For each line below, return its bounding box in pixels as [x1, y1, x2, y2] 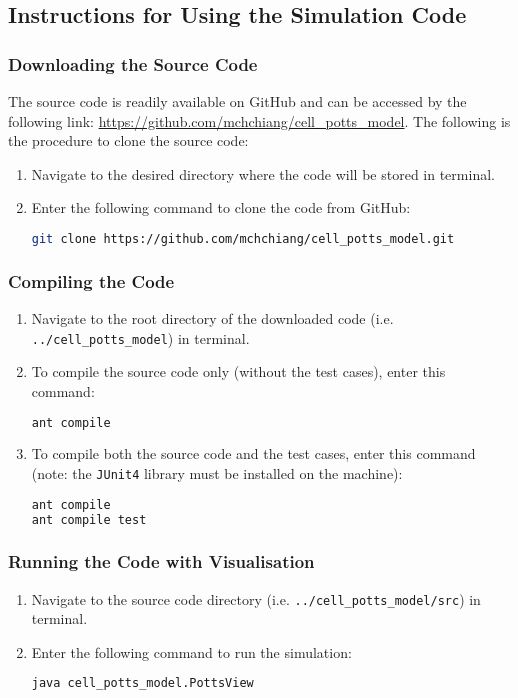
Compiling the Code [8, 268, 175, 293]
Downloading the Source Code [8, 51, 258, 76]
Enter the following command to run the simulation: [31, 641, 352, 662]
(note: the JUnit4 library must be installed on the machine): [31, 462, 403, 483]
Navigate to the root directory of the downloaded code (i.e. [31, 308, 394, 329]
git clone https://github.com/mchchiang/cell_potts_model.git [31, 231, 455, 246]
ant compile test [31, 512, 147, 527]
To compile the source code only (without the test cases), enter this [31, 361, 446, 382]
